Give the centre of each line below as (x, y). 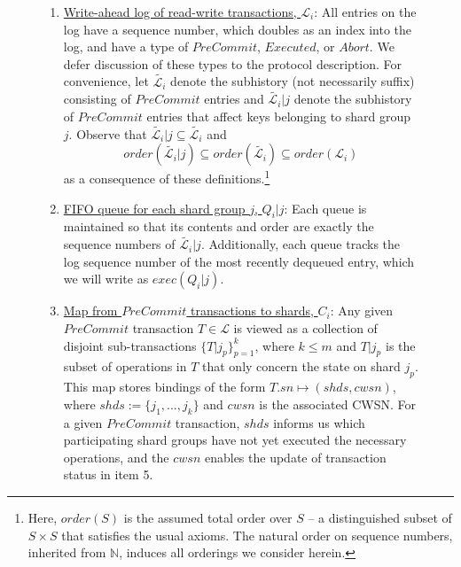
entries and (234, 99)
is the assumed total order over (208, 517)
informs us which (319, 422)
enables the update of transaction (295, 457)
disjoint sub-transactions (130, 345)
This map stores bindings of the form (164, 387)
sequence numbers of (119, 244)
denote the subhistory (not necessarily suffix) (293, 81)
